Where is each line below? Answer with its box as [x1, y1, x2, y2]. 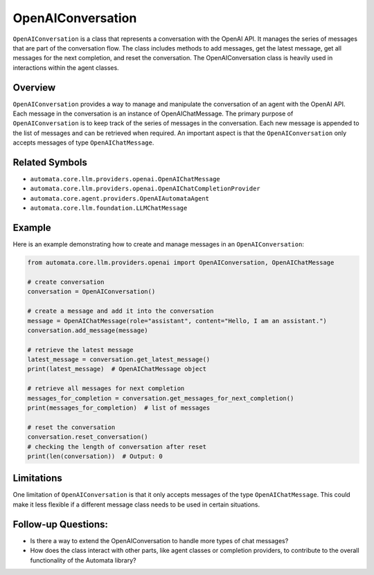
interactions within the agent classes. [12, 63, 119, 72]
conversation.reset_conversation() [27, 433, 148, 441]
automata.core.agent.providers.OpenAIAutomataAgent [30, 194, 210, 202]
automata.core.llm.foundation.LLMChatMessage [30, 204, 188, 212]
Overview [12, 82, 56, 93]
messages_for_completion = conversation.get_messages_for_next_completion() [27, 394, 294, 402]
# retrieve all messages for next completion [27, 385, 185, 392]
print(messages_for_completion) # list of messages [27, 404, 211, 412]
